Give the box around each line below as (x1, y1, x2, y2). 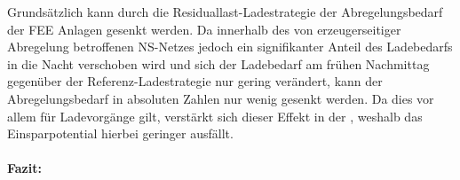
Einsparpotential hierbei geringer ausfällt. (7, 124, 234, 143)
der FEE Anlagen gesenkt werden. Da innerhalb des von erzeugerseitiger (7, 20, 401, 38)
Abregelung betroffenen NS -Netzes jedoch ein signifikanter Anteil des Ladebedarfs (7, 37, 453, 56)
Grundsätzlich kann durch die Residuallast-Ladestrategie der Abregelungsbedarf (7, 3, 443, 20)
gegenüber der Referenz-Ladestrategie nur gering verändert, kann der (7, 72, 383, 90)
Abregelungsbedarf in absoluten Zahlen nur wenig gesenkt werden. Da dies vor (7, 89, 434, 107)
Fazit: (7, 159, 42, 177)
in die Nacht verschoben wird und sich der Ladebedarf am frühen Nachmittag (7, 54, 430, 73)
